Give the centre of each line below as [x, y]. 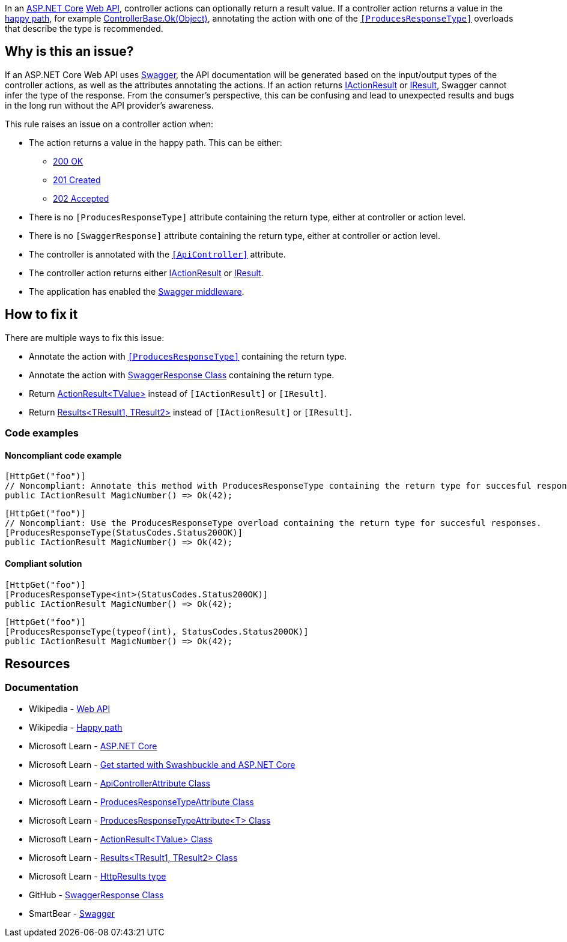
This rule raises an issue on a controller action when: [109, 124]
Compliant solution [44, 563]
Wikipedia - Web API [70, 708]
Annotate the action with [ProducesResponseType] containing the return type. [188, 356]
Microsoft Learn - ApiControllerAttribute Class [120, 783]
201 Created [77, 180]
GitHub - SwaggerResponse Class [96, 895]
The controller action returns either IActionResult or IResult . [146, 273]
